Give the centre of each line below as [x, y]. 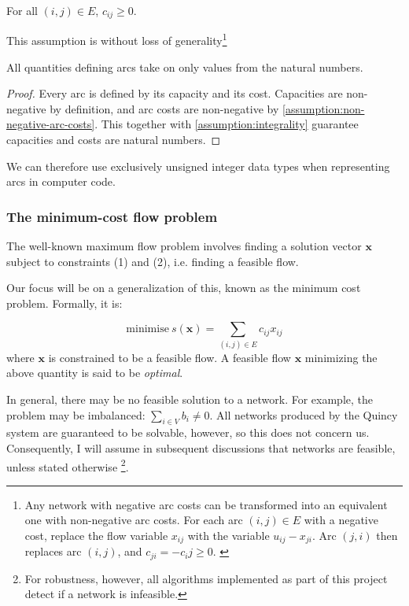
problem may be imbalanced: [76, 414]
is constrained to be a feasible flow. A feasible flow [169, 357]
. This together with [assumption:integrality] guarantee [227, 124]
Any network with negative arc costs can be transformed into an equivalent [206, 504]
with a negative [341, 520]
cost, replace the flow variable [96, 535]
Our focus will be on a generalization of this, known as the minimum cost [184, 288]
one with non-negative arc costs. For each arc [134, 520]
